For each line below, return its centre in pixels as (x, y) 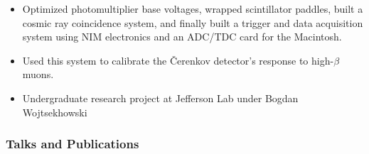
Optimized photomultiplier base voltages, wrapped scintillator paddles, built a (193, 9)
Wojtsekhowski (55, 112)
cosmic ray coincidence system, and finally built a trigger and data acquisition (193, 22)
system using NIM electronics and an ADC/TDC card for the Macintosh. (182, 37)
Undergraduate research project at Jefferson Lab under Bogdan (160, 98)
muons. (38, 74)
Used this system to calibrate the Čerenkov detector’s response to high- (178, 60)
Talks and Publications (73, 144)
